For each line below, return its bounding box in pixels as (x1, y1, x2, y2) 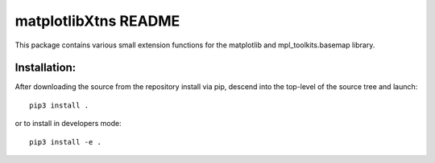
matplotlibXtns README (14, 12, 180, 30)
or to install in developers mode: (14, 119, 122, 128)
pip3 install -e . (29, 137, 102, 146)
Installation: (14, 61, 77, 75)
